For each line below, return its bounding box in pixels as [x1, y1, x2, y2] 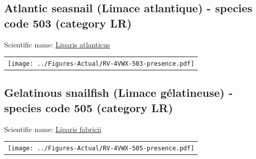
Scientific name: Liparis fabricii [4, 123, 102, 134]
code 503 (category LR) [4, 15, 132, 31]
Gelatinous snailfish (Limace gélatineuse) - [4, 85, 233, 100]
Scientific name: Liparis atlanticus [4, 39, 110, 49]
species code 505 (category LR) [4, 99, 173, 115]
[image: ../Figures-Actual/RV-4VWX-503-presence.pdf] [8, 60, 195, 67]
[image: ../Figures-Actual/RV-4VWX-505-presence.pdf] [8, 145, 195, 152]
